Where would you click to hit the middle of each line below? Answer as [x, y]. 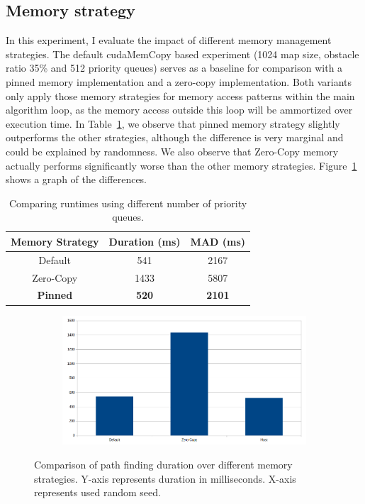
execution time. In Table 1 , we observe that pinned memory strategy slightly [173, 123]
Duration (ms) [145, 241]
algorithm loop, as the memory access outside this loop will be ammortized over [179, 110]
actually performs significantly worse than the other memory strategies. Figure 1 [181, 165]
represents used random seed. [97, 492]
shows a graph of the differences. [77, 179]
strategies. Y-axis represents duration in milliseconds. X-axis [165, 478]
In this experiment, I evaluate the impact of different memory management [169, 40]
